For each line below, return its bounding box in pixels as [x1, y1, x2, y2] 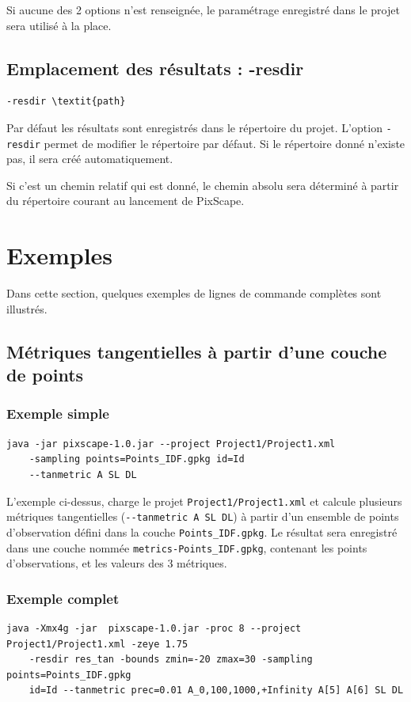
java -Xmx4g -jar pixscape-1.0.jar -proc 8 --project [6, 623, 302, 634]
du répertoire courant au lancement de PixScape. [6, 192, 245, 209]
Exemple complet [6, 588, 120, 608]
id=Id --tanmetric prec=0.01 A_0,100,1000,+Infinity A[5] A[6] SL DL [29, 685, 404, 696]
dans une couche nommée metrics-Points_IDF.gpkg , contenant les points [6, 539, 367, 556]
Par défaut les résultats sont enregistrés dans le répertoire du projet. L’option [6, 119, 382, 135]
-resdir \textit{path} [6, 96, 126, 108]
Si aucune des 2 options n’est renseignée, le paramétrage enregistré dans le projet [6, 2, 400, 17]
